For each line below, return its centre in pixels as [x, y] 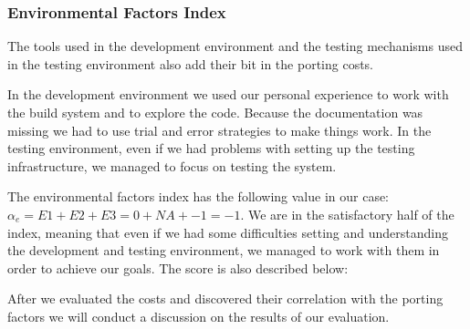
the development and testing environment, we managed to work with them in [224, 250]
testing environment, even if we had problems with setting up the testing [211, 148]
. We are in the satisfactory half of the [347, 214]
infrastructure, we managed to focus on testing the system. [172, 165]
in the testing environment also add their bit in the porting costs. [191, 63]
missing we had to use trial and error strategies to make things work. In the [219, 130]
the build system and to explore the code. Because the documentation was [215, 112]
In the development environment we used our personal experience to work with [228, 94]
